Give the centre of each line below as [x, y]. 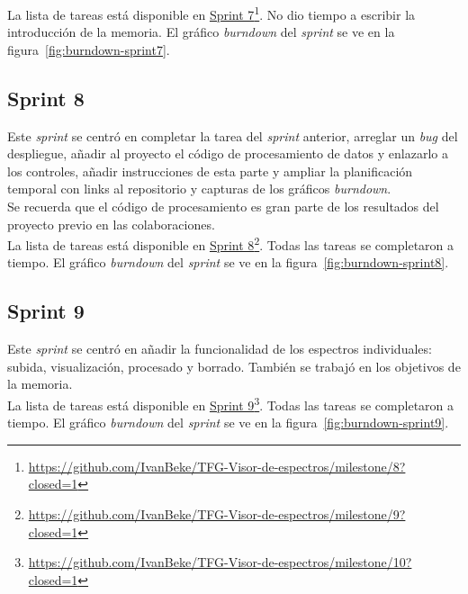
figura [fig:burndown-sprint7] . [89, 49]
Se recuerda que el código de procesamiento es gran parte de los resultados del [223, 207]
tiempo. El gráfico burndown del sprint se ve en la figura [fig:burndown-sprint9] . [228, 423]
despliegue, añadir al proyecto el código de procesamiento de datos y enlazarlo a [228, 153]
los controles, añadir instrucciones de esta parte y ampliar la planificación [210, 171]
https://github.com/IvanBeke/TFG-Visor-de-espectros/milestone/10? [220, 562]
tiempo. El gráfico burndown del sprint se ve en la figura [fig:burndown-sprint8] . [228, 262]
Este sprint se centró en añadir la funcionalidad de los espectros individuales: [220, 349]
